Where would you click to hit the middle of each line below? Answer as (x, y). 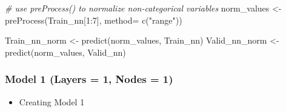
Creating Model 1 (52, 101)
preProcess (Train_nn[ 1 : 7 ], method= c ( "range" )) (94, 20)
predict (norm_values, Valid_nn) (65, 52)
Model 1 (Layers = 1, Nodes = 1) (89, 79)
